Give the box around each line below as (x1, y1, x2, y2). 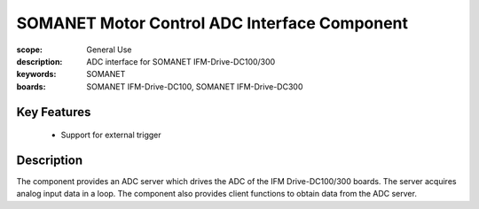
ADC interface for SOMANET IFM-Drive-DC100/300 (86, 56, 276, 66)
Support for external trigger (60, 129, 161, 141)
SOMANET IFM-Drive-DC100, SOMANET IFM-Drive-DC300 (86, 81, 303, 92)
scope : (16, 44, 43, 55)
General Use (86, 44, 132, 55)
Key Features (16, 104, 91, 120)
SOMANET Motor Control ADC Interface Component (16, 13, 408, 33)
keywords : (16, 69, 57, 80)
